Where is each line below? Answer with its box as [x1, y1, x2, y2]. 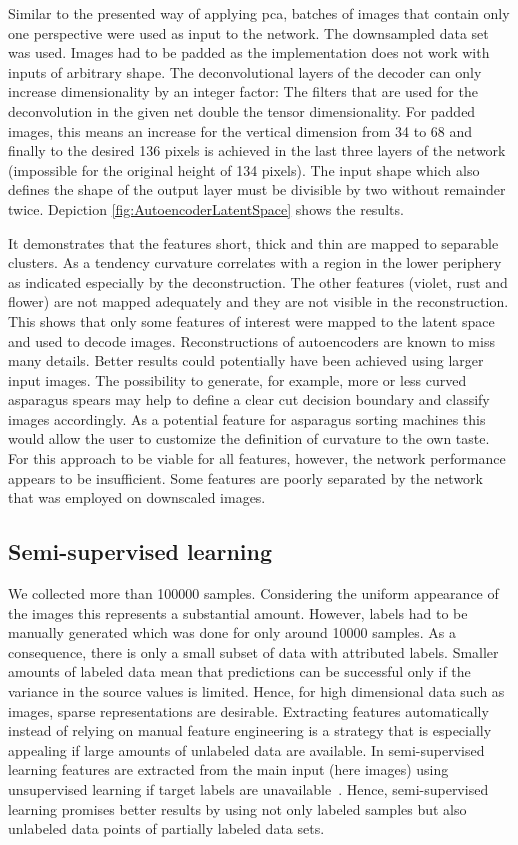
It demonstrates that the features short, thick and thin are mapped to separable [8, 232, 499, 253]
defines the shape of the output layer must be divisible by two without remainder [8, 179, 506, 200]
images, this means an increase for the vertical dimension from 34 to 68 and [8, 120, 473, 141]
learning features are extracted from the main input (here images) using [8, 759, 449, 780]
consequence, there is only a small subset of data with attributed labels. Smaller [8, 641, 499, 662]
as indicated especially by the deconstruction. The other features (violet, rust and [8, 271, 508, 292]
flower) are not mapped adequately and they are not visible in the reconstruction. [8, 291, 509, 312]
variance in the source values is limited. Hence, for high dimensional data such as [8, 681, 505, 702]
